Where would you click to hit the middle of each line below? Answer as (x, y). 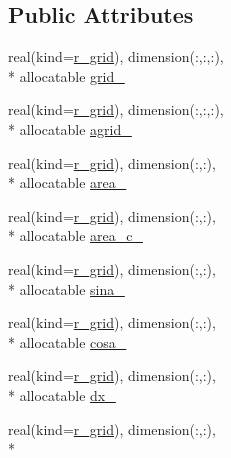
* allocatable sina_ (66, 288)
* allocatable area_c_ (75, 235)
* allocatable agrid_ (70, 128)
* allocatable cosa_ (67, 341)
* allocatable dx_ (62, 394)
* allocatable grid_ (66, 75)
